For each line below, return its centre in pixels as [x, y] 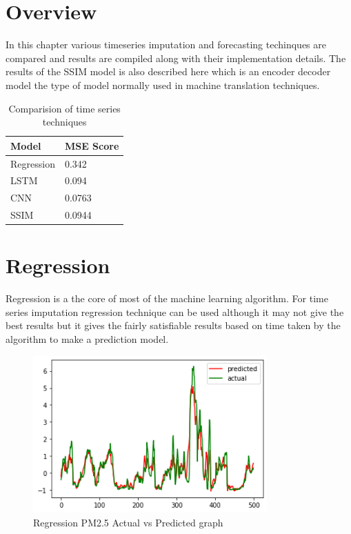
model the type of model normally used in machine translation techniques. [163, 85]
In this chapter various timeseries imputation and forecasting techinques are [166, 44]
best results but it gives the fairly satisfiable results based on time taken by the [173, 325]
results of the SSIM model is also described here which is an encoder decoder [168, 71]
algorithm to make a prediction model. [87, 339]
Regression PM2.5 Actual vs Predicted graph [128, 522]
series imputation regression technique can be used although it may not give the [175, 311]
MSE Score [92, 145]
